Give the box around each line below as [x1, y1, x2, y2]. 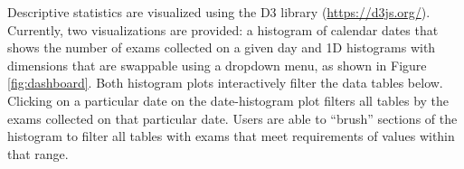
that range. [7, 144, 69, 163]
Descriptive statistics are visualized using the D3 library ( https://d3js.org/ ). [7, 3, 431, 21]
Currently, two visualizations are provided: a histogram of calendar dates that [7, 20, 439, 39]
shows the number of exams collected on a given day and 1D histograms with [7, 38, 436, 57]
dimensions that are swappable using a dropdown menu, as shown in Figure [7, 55, 427, 74]
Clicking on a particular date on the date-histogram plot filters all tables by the [7, 90, 450, 109]
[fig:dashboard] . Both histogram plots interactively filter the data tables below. [7, 73, 443, 92]
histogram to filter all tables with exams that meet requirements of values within [7, 127, 455, 146]
